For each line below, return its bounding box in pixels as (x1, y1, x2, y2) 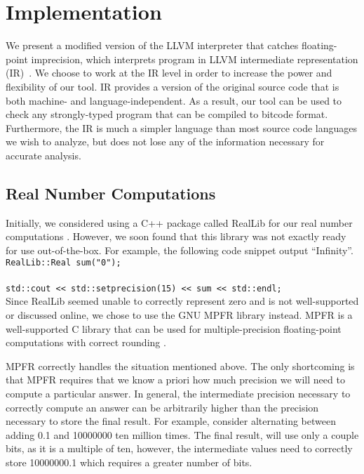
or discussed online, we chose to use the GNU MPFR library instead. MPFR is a (6, 307, 353, 322)
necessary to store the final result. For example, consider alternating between (6, 414, 336, 428)
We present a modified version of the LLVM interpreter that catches (6, 38, 299, 53)
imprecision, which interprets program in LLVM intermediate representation (31, 51, 358, 66)
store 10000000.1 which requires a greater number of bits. (6, 454, 252, 469)
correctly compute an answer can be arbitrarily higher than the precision (6, 400, 319, 414)
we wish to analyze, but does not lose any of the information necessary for (6, 134, 325, 149)
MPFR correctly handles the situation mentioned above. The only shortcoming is (6, 358, 355, 373)
